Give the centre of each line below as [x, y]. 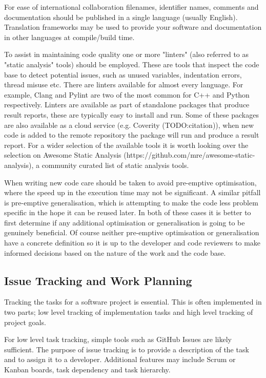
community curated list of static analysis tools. [115, 165]
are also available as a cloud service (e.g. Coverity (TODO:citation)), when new [129, 125]
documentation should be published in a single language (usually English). [121, 17]
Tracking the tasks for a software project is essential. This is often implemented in [133, 302]
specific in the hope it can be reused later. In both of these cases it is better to [128, 212]
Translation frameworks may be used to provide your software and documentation [133, 27]
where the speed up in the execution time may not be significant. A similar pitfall [132, 192]
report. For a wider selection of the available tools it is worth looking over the [126, 145]
